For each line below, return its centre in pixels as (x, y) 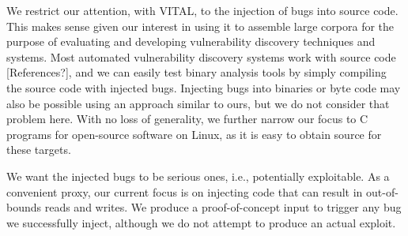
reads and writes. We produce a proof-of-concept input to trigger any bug (223, 207)
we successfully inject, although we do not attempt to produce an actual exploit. (201, 222)
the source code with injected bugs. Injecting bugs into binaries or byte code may (204, 87)
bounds (24, 207)
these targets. (39, 150)
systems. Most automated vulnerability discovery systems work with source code (201, 56)
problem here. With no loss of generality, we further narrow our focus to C (187, 119)
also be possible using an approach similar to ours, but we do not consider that (198, 103)
